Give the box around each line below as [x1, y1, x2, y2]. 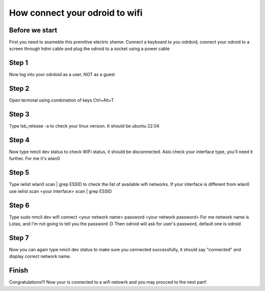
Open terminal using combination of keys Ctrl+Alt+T [9, 97, 114, 103]
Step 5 [9, 168, 29, 177]
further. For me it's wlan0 [9, 156, 60, 161]
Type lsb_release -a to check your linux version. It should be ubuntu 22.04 [9, 123, 159, 129]
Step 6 [9, 201, 29, 210]
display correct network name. [9, 253, 71, 260]
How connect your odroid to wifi [9, 7, 143, 18]
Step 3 [9, 110, 29, 119]
